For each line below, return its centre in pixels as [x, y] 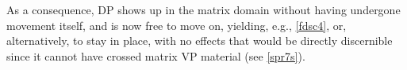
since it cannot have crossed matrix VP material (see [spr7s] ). [156, 55]
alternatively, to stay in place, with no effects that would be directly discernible [200, 41]
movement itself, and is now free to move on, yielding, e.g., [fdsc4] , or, [177, 25]
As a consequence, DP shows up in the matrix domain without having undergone [203, 9]
